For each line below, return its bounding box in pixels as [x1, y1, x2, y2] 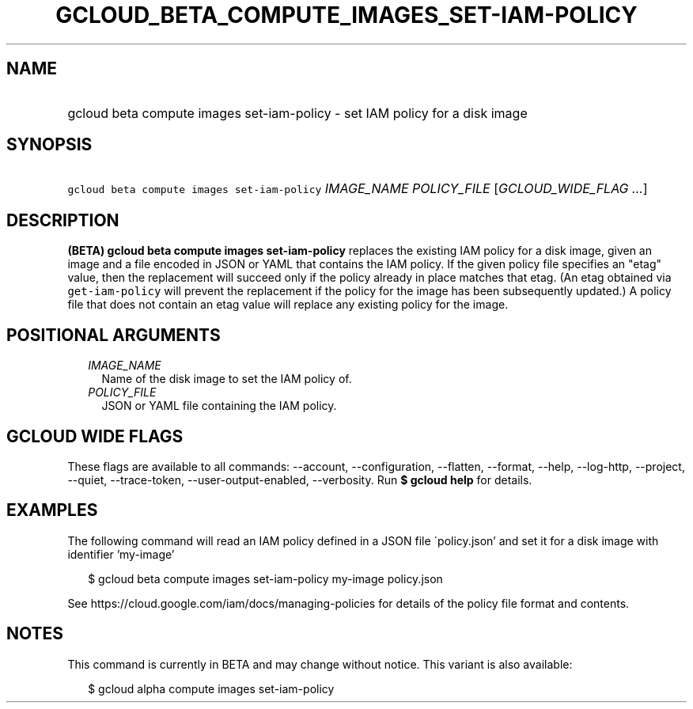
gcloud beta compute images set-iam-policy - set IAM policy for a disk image [67, 104, 528, 121]
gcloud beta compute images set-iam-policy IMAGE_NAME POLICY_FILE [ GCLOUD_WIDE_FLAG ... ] [67, 180, 648, 197]
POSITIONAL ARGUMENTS [6, 324, 221, 345]
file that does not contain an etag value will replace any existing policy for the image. [67, 298, 509, 312]
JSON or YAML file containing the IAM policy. [101, 399, 337, 413]
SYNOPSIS [6, 135, 93, 155]
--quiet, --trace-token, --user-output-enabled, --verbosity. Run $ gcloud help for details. [67, 472, 532, 487]
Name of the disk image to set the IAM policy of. [101, 372, 352, 386]
